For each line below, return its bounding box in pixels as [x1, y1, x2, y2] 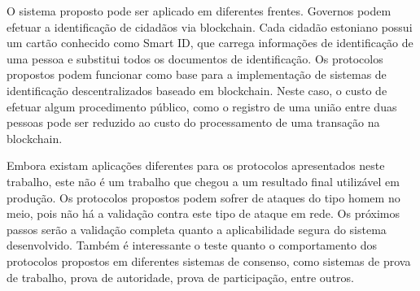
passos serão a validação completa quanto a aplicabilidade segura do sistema [7, 220, 387, 237]
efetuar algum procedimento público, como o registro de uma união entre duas [7, 98, 397, 115]
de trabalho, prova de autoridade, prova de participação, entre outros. [7, 268, 354, 285]
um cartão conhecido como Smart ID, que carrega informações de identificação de [7, 34, 413, 51]
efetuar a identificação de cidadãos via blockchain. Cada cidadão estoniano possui [7, 18, 413, 35]
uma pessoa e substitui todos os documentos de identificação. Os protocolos [7, 50, 383, 67]
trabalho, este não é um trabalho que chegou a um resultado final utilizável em [7, 172, 400, 189]
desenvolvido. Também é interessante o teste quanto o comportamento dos [7, 237, 378, 254]
